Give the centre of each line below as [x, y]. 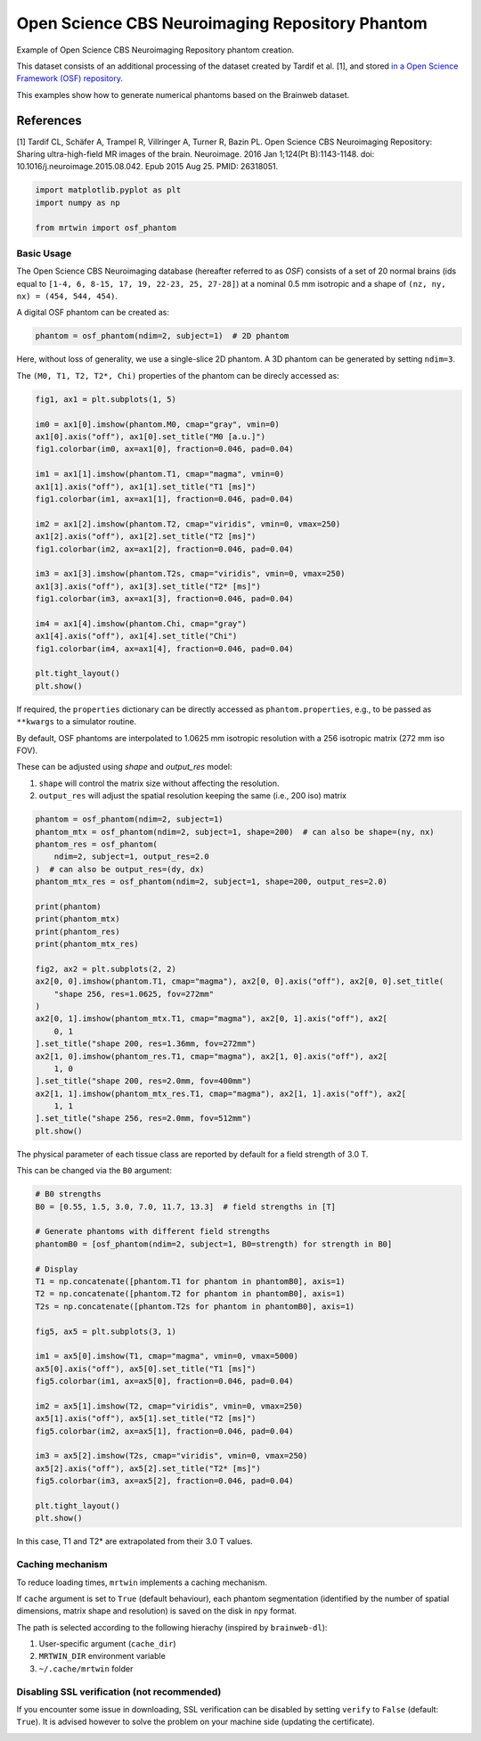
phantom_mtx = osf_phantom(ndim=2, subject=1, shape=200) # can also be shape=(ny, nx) [235, 832]
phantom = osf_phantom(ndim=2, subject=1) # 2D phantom [162, 336]
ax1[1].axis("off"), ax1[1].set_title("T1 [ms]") [146, 486]
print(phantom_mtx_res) [87, 944]
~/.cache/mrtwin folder [86, 1668]
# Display [57, 1269]
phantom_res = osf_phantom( [96, 844]
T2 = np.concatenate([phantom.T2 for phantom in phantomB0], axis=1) [190, 1294]
